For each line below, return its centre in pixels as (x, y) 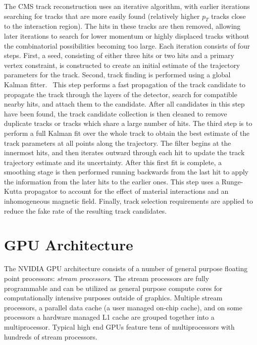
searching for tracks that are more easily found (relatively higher (102, 16)
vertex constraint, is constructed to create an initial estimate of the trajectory (122, 65)
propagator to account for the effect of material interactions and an (127, 191)
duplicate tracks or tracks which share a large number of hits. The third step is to (128, 123)
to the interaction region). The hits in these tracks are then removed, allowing (122, 26)
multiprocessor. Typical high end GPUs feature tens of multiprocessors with (119, 326)
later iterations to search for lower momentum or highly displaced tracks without (127, 35)
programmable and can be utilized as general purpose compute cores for (113, 288)
